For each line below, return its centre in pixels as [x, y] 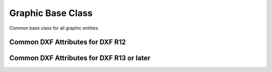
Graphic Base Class [51, 13]
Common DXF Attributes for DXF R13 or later [80, 58]
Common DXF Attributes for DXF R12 [67, 42]
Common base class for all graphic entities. [54, 28]
